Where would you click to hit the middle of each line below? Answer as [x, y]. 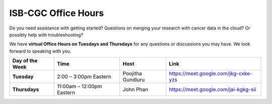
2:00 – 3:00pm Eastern [84, 76]
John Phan [135, 89]
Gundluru [134, 80]
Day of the [25, 61]
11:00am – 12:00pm [80, 86]
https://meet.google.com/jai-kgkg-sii [213, 89]
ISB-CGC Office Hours [57, 13]
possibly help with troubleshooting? [46, 34]
